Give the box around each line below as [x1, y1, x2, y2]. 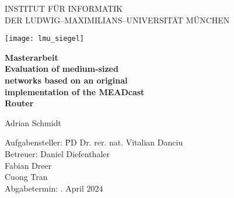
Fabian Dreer [5, 159, 52, 171]
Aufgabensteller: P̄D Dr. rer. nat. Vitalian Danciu [5, 136, 183, 148]
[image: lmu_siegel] [5, 34, 85, 43]
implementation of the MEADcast [5, 85, 145, 98]
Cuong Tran [5, 171, 48, 183]
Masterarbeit [5, 51, 58, 63]
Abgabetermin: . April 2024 [5, 182, 103, 194]
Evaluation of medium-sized [5, 62, 118, 75]
